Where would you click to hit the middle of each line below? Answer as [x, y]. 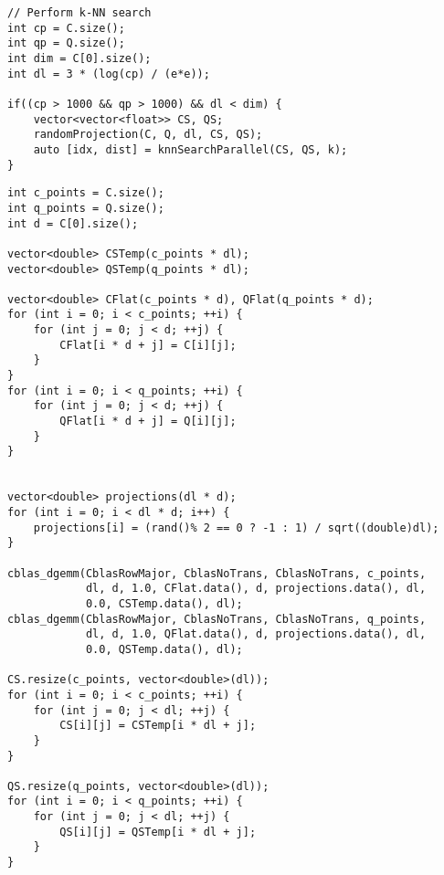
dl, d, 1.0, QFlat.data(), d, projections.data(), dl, [256, 634]
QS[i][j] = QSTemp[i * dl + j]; [158, 832]
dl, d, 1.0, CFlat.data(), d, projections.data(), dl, [256, 589]
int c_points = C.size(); [86, 193]
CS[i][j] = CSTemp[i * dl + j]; [158, 726]
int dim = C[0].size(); [79, 58]
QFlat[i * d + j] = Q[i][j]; [148, 422]
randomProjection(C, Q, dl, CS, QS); [148, 135]
